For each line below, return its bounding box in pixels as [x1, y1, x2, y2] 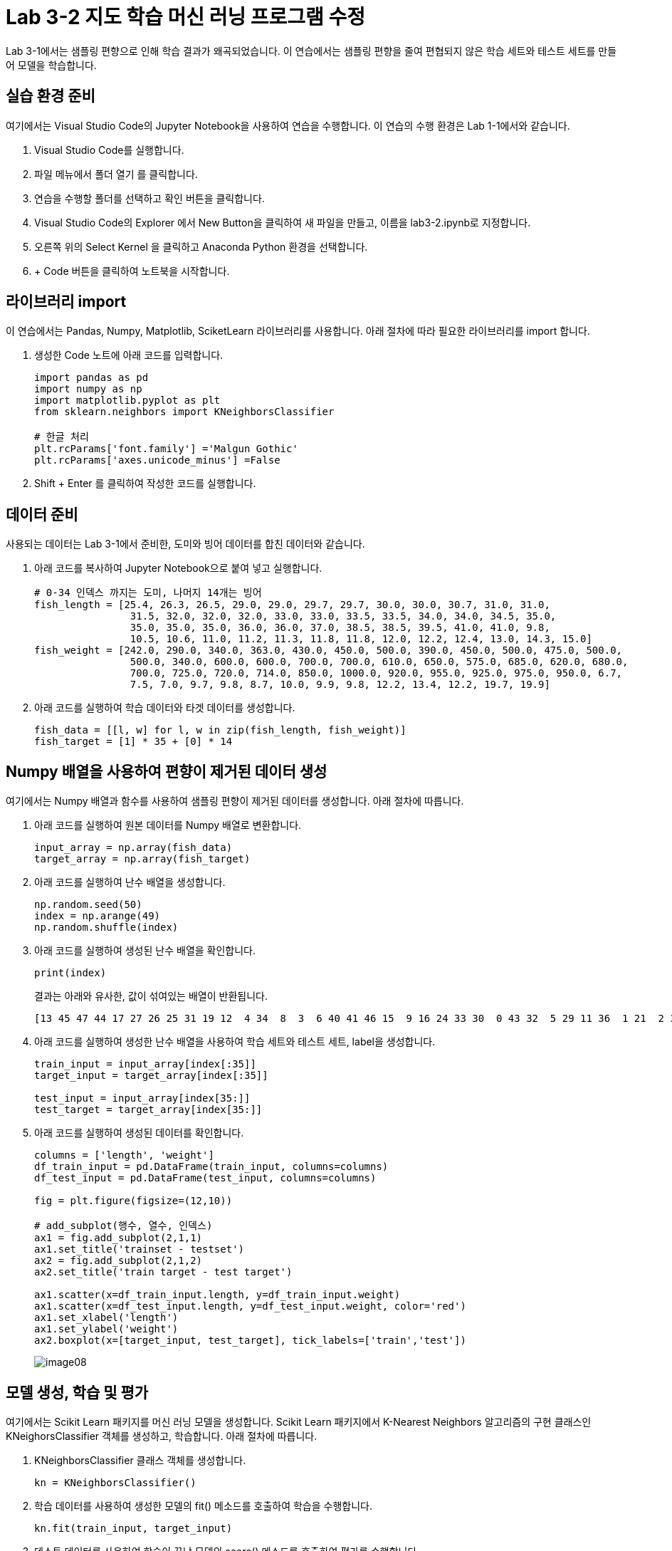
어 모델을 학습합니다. [6, 58, 97, 71]
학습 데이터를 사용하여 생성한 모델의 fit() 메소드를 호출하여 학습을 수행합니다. [34, 1499, 372, 1512]
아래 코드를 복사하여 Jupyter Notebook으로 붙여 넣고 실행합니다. [34, 562, 322, 575]
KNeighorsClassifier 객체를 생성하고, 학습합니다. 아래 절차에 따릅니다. [6, 1429, 317, 1442]
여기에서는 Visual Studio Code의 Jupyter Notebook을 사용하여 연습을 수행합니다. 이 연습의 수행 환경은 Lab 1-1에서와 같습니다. [6, 119, 570, 132]
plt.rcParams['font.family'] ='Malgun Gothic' [34, 443, 298, 455]
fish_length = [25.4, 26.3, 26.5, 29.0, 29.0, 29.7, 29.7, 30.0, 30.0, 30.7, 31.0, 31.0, [34, 599, 550, 611]
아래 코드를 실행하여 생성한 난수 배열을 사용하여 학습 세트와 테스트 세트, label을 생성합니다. [34, 1035, 436, 1048]
